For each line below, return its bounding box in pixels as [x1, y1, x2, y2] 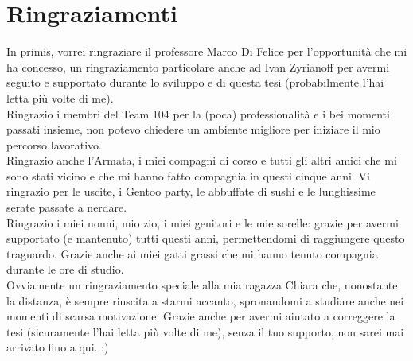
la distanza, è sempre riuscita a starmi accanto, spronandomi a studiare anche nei [6, 292, 404, 309]
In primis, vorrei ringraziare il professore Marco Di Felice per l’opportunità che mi [6, 43, 407, 60]
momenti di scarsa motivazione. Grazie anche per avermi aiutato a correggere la [6, 308, 395, 324]
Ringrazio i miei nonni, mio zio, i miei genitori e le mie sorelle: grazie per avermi [6, 214, 399, 231]
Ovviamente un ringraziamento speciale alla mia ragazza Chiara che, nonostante [6, 277, 398, 293]
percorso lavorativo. [6, 136, 102, 153]
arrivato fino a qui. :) [6, 339, 109, 355]
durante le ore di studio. [6, 261, 124, 278]
